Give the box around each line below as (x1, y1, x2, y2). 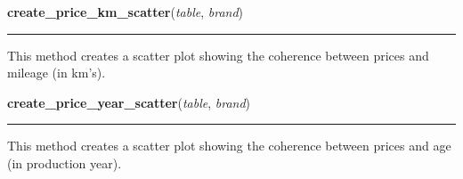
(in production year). (7, 153, 122, 172)
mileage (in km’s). (7, 63, 106, 82)
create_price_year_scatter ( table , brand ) (7, 93, 251, 111)
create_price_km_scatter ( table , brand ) (7, 3, 244, 20)
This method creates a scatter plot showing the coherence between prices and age (7, 136, 451, 155)
